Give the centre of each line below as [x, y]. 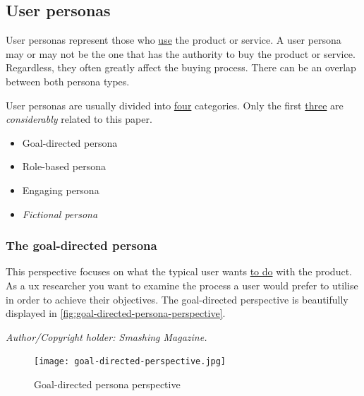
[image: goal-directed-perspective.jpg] [130, 362]
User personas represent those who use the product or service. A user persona [174, 40]
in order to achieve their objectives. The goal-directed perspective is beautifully [177, 299]
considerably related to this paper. [79, 119]
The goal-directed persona [81, 245]
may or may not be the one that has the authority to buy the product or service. [181, 53]
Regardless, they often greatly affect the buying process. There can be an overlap [181, 67]
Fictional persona [60, 214]
